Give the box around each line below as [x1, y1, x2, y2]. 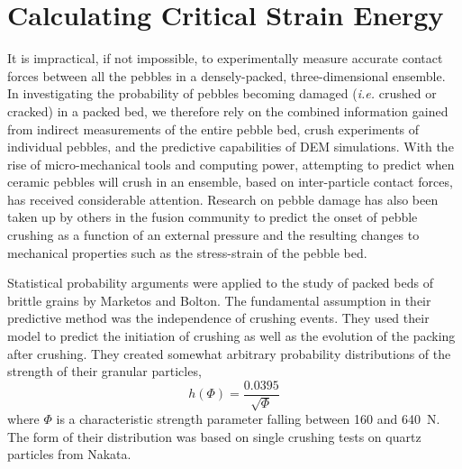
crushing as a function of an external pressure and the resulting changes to [7, 225, 420, 244]
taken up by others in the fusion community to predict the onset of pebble [7, 207, 418, 226]
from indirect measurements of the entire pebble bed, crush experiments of [7, 119, 420, 138]
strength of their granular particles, [7, 362, 202, 381]
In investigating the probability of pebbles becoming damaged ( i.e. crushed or [7, 84, 437, 103]
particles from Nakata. [7, 445, 131, 464]
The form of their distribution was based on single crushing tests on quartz [7, 427, 421, 446]
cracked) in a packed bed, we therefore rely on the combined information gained [7, 101, 448, 120]
